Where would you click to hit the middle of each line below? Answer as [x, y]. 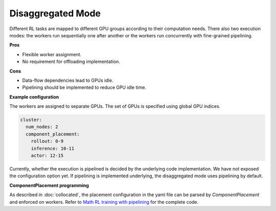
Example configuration [34, 97]
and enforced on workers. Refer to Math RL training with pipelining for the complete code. [104, 202]
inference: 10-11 [53, 148]
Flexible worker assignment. [52, 54]
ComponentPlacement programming [49, 185]
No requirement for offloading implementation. [71, 62]
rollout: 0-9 [47, 141]
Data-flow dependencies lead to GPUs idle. [68, 80]
